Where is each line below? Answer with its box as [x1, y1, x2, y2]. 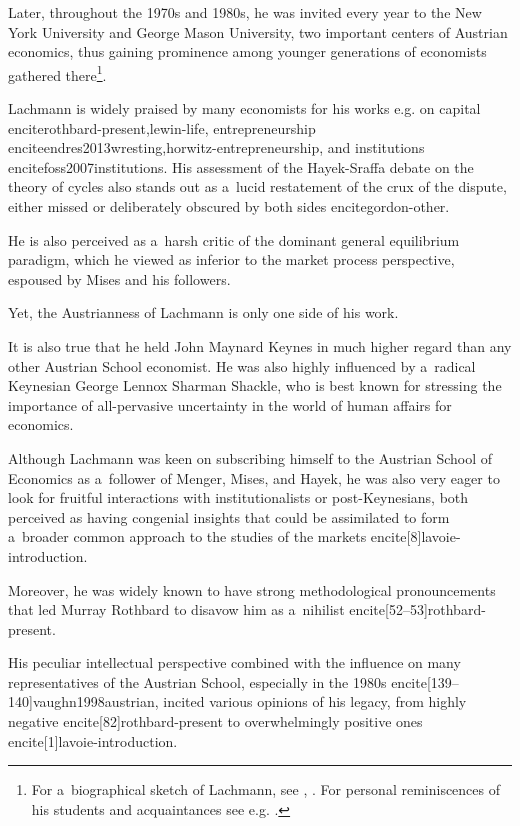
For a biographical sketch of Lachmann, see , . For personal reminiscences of [31, 779, 501, 800]
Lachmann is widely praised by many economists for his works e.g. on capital [8, 98, 481, 119]
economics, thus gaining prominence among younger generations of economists [8, 41, 487, 62]
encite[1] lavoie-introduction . [8, 730, 178, 751]
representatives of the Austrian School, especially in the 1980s [8, 671, 387, 692]
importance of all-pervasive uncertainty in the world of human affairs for [8, 394, 452, 415]
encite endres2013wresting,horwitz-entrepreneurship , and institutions [8, 137, 425, 158]
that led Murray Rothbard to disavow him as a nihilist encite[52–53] [8, 599, 428, 620]
